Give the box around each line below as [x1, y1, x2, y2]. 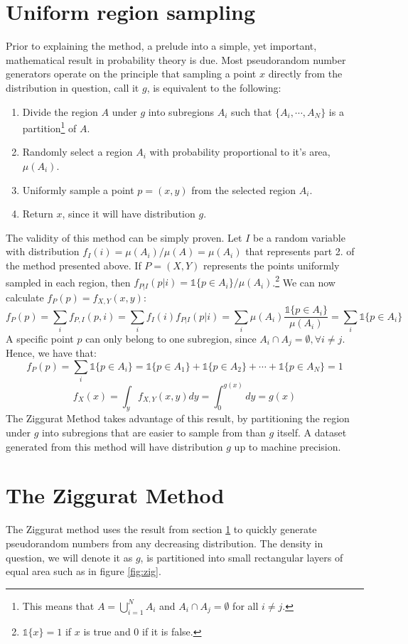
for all [232, 598, 259, 613]
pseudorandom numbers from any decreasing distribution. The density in [6, 535, 323, 550]
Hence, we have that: [6, 345, 97, 360]
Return [22, 206, 53, 221]
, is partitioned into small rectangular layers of [140, 549, 343, 564]
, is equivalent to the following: [146, 80, 281, 95]
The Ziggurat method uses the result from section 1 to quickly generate [6, 522, 317, 537]
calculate [6, 289, 44, 304]
